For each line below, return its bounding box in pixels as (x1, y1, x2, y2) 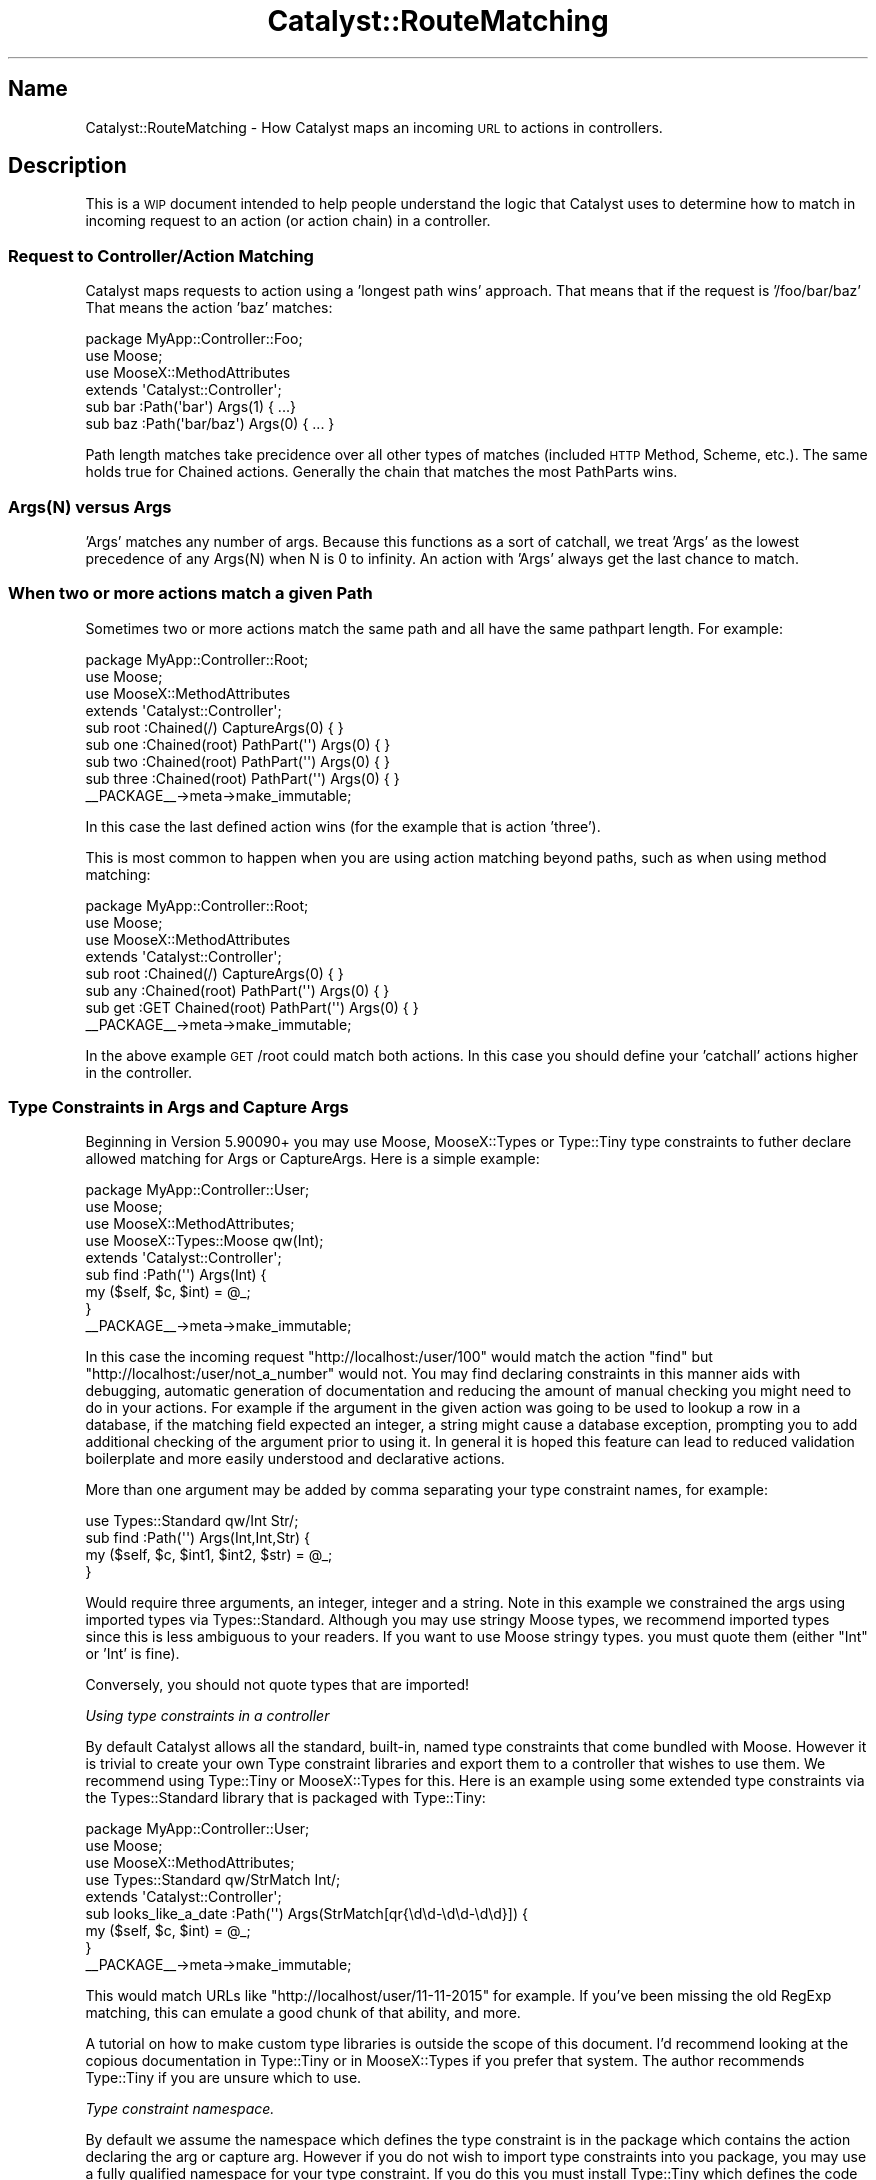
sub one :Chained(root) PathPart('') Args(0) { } (85, 735, 391, 753)
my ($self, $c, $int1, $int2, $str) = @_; (85, 1546, 333, 1564)
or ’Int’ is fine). (85, 1645, 180, 1663)
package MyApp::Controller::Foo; (85, 330, 303, 348)
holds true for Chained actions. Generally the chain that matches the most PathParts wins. (85, 463, 678, 481)
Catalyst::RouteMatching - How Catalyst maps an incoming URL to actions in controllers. (85, 118, 663, 136)
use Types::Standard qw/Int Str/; (85, 1512, 299, 1530)
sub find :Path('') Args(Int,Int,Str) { (85, 1529, 311, 1547)
